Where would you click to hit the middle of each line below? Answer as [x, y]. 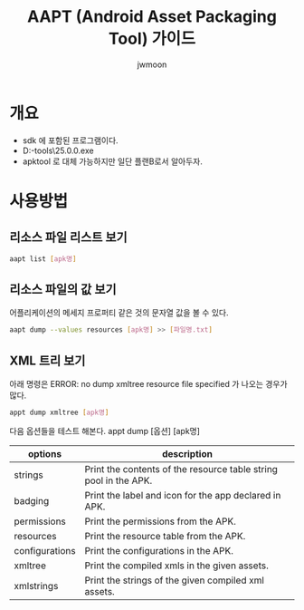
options [45, 453]
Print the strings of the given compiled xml [175, 580]
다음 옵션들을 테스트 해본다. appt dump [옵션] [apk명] [105, 431]
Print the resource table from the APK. [165, 536]
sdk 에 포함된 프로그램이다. [71, 140]
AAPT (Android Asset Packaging [152, 17]
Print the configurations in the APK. [159, 550]
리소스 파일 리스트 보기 [69, 237]
